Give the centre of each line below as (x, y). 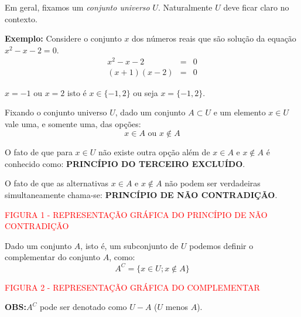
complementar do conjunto (52, 257)
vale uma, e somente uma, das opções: (73, 123)
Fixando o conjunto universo (56, 112)
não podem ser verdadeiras (213, 183)
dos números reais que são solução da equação (214, 38)
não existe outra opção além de (154, 152)
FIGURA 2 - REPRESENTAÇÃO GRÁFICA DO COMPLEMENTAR (132, 287)
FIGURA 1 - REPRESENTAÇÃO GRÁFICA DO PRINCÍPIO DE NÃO (136, 214)
